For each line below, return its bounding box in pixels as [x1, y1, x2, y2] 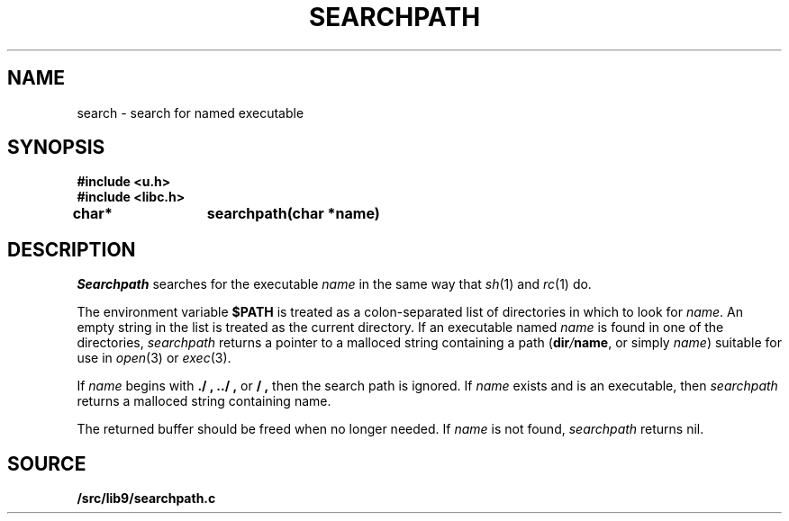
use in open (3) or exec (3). [77, 350, 231, 366]
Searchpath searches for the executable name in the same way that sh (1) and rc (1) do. [77, 276, 592, 292]
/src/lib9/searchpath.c [77, 490, 216, 507]
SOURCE [7, 452, 86, 475]
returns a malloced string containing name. [77, 393, 331, 409]
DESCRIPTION [7, 238, 136, 261]
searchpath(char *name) [206, 204, 380, 223]
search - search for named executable [77, 104, 304, 121]
